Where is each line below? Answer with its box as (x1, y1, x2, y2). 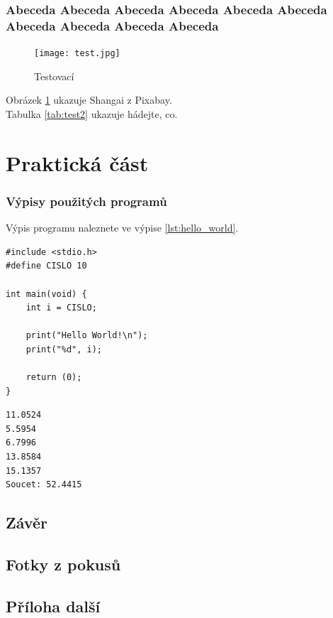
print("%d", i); (26, 344, 103, 354)
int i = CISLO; (26, 303, 97, 313)
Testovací (34, 68, 74, 83)
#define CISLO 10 (6, 261, 87, 271)
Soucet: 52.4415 (6, 479, 82, 490)
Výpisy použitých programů (6, 192, 167, 210)
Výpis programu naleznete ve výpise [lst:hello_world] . (6, 220, 239, 235)
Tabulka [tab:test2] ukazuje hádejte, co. (6, 106, 178, 121)
